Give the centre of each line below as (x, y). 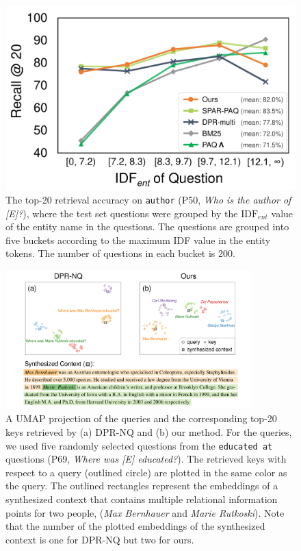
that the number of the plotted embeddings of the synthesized (135, 526)
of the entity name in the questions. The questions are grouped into (147, 226)
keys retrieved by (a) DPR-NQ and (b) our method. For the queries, (149, 431)
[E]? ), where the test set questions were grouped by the (122, 213)
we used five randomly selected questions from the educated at (139, 445)
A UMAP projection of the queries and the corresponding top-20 (141, 418)
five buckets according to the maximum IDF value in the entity (138, 240)
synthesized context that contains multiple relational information (142, 499)
